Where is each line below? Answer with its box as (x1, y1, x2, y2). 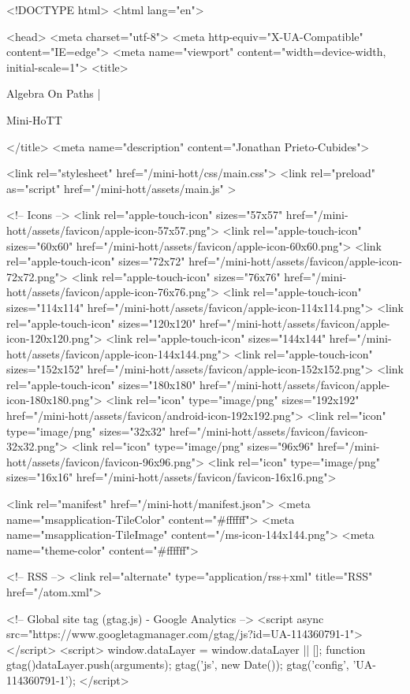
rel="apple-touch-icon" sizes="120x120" (6, 314, 196, 331)
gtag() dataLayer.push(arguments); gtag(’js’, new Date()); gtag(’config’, (6, 656, 349, 673)
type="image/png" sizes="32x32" (6, 422, 166, 439)
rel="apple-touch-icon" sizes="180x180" (6, 376, 196, 392)
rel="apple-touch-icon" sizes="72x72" (6, 253, 185, 269)
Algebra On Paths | (6, 85, 101, 102)
